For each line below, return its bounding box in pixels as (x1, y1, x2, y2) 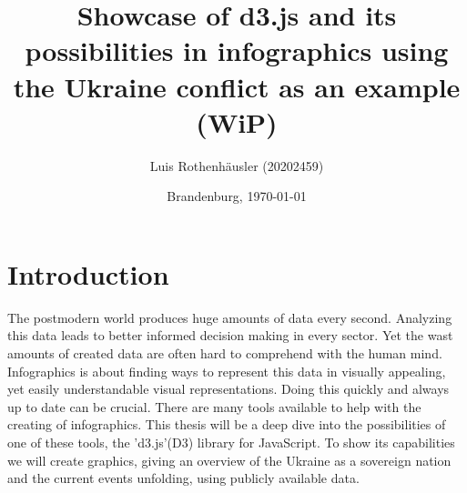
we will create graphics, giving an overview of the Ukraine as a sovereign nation (7, 450, 452, 469)
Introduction (7, 255, 169, 292)
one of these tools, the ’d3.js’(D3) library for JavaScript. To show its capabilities (7, 432, 455, 451)
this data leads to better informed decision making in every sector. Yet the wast (7, 326, 453, 345)
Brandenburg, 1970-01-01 (167, 186, 307, 206)
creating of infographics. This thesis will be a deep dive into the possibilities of (7, 415, 446, 434)
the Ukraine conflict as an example (13, 67, 461, 105)
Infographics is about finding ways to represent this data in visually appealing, (7, 361, 446, 380)
